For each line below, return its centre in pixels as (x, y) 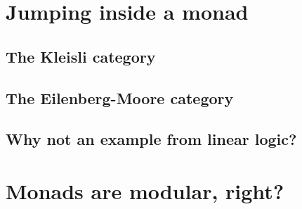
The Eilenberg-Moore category (120, 97)
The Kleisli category (81, 56)
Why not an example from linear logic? (151, 139)
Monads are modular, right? (145, 190)
